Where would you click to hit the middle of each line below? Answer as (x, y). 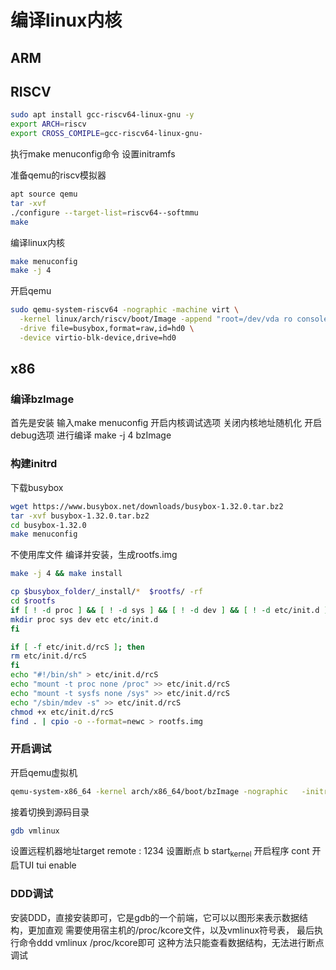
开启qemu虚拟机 (44, 772)
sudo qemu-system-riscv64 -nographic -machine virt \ (125, 310)
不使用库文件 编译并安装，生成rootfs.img (94, 555)
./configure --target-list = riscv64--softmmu (104, 212)
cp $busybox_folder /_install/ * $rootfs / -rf (106, 592)
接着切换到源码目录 (50, 812)
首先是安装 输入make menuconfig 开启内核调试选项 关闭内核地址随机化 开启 (166, 423)
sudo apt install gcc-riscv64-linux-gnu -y (102, 115)
